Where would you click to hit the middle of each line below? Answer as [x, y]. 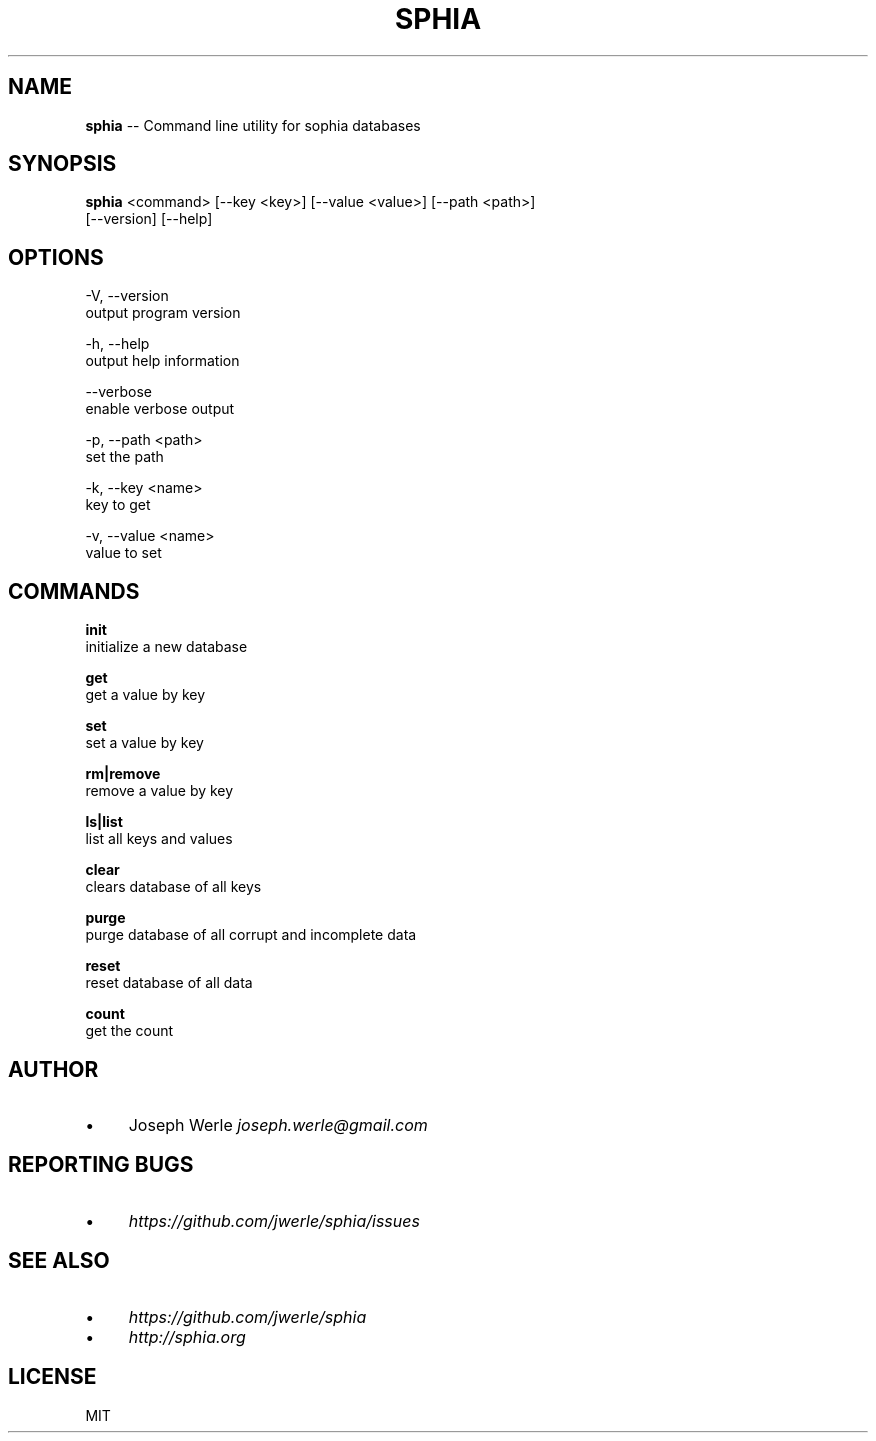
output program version [163, 313]
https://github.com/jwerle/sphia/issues [274, 1220]
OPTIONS [56, 257]
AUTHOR [53, 1069]
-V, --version [127, 296]
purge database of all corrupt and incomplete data [251, 935]
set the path [124, 457]
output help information [162, 361]
